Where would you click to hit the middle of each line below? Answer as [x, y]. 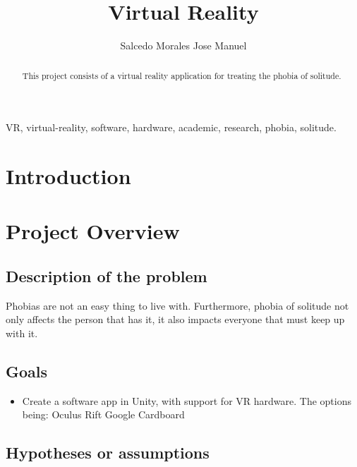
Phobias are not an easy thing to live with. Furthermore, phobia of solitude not [177, 305]
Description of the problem [107, 275]
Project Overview [93, 231]
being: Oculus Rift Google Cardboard [103, 414]
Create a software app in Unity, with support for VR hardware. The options [187, 400]
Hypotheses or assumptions [108, 453]
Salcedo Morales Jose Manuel [183, 46]
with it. [22, 333]
